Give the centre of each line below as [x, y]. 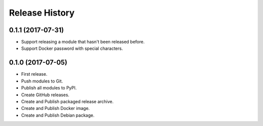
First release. [34, 74]
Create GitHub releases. [45, 95]
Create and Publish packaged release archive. [67, 101]
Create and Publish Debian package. [58, 115]
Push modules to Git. [42, 81]
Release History [42, 13]
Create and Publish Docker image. [56, 108]
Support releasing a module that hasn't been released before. [83, 42]
